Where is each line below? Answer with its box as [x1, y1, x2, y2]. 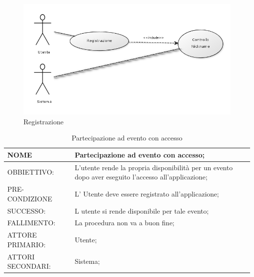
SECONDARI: [7, 261, 51, 271]
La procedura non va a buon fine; [74, 218, 175, 228]
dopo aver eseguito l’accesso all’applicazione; [74, 172, 208, 182]
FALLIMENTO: [7, 218, 56, 228]
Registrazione [23, 116, 63, 126]
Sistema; [74, 256, 100, 266]
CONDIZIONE [7, 193, 52, 203]
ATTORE [7, 230, 37, 240]
